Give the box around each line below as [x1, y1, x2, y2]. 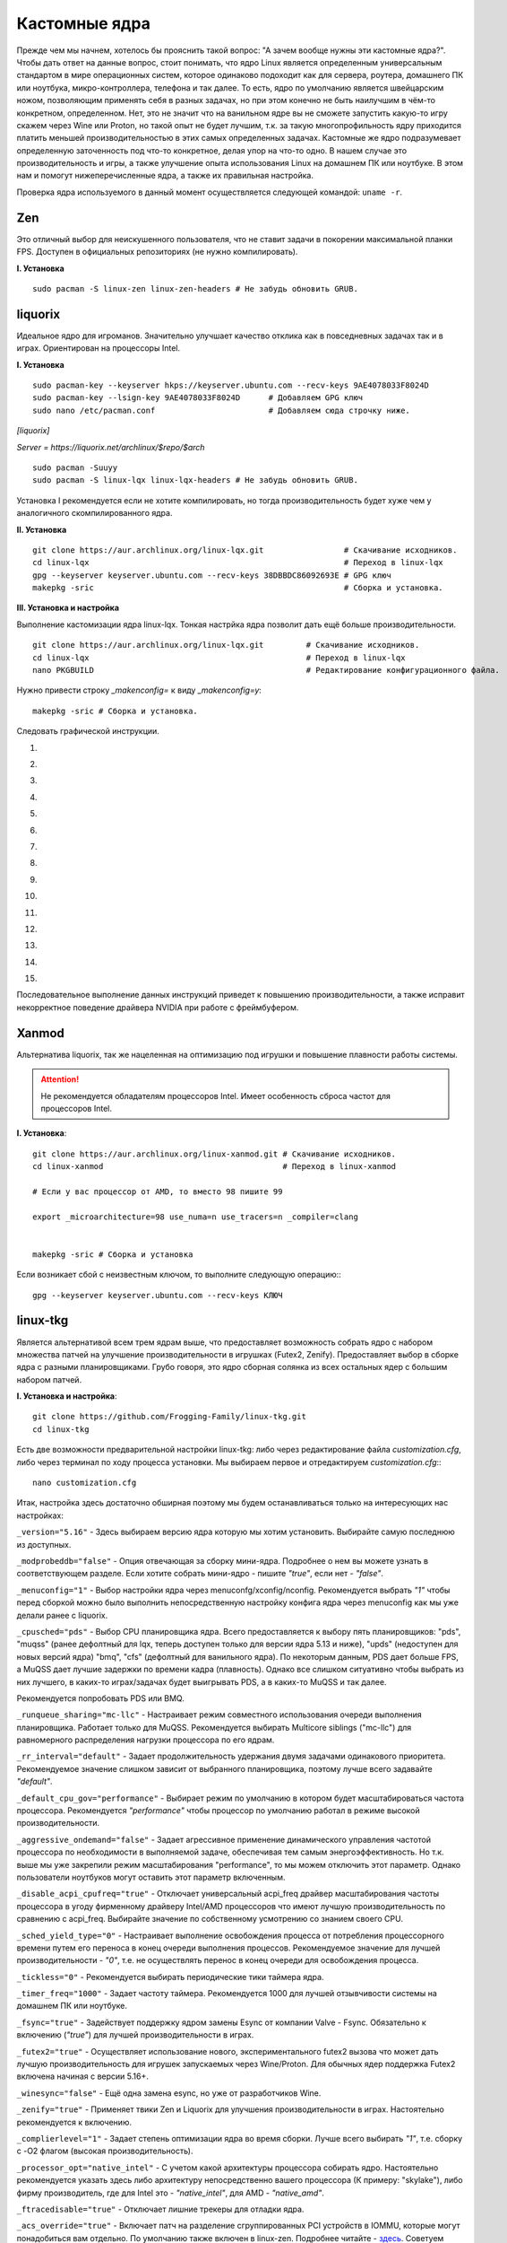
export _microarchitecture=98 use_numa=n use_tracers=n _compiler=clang [32, 1211, 358, 1222]
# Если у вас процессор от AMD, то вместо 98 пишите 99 [32, 1186, 283, 1197]
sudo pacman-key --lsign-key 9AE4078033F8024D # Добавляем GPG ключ [32, 393, 364, 403]
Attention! [40, 1074, 80, 1085]
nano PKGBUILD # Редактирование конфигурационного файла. [32, 665, 501, 676]
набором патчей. [16, 1374, 82, 1385]
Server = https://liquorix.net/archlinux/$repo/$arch [16, 441, 205, 452]
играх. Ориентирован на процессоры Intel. [16, 343, 181, 353]
